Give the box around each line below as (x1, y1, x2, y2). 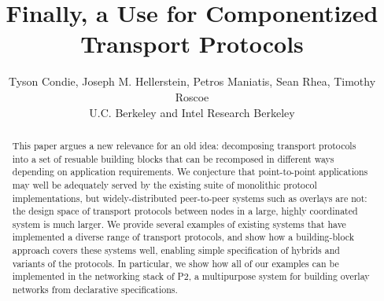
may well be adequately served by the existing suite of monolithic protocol (12, 178, 317, 191)
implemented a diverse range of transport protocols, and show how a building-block (12, 230, 354, 244)
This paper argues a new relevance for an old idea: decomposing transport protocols (12, 138, 356, 152)
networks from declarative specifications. (12, 283, 178, 296)
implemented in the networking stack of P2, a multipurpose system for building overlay (12, 270, 370, 283)
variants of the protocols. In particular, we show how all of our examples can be (12, 256, 339, 270)
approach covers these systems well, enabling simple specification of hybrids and (12, 244, 340, 257)
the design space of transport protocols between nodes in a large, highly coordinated (12, 204, 358, 218)
